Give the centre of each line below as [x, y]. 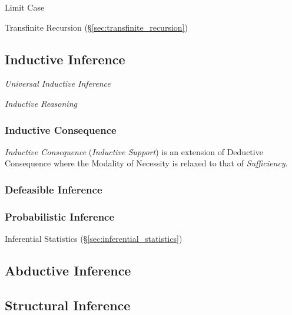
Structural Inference [68, 305]
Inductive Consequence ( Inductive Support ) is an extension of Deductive [134, 151]
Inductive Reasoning [41, 103]
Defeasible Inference [54, 189]
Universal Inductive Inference [58, 83]
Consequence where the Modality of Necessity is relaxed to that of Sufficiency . [146, 163]
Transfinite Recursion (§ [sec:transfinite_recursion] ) [96, 27]
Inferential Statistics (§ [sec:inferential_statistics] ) [94, 239]
